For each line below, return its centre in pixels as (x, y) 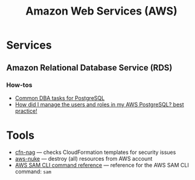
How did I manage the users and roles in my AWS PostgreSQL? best (99, 104)
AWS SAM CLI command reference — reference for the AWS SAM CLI (102, 165)
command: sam (33, 172)
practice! (26, 111)
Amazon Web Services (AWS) (101, 11)
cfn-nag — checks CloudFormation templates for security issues (95, 152)
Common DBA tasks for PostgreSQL (60, 98)
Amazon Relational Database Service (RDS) (89, 68)
